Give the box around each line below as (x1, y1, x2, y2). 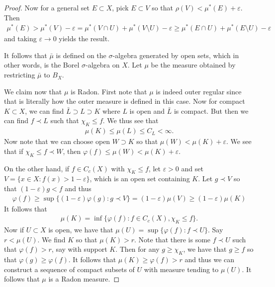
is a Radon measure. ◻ (48, 274, 120, 284)
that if (4, 145, 23, 156)
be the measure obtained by (151, 60, 236, 70)
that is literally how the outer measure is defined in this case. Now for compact (4, 96, 245, 106)
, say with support (51, 244, 107, 254)
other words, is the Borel (4, 60, 80, 70)
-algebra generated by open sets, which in (112, 50, 239, 60)
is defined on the (56, 50, 106, 60)
